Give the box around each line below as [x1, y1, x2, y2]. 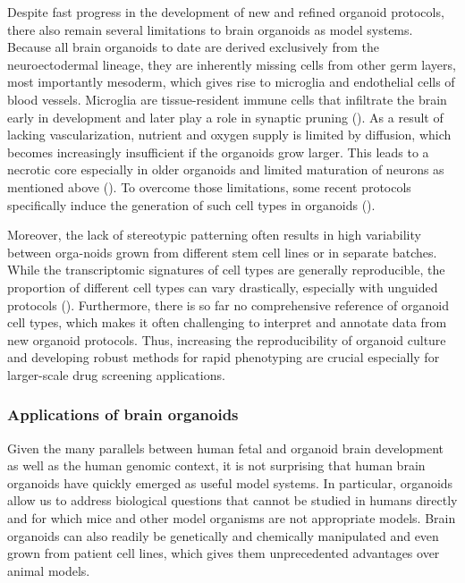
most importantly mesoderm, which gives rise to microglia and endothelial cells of [7, 72, 455, 91]
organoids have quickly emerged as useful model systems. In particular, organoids [7, 473, 453, 492]
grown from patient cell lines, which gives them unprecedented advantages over [7, 544, 440, 562]
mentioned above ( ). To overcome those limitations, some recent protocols [7, 177, 411, 196]
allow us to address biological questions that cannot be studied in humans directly [7, 491, 458, 510]
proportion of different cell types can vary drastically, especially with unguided [7, 277, 438, 296]
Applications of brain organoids [7, 403, 239, 426]
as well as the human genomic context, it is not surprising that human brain [7, 456, 426, 475]
